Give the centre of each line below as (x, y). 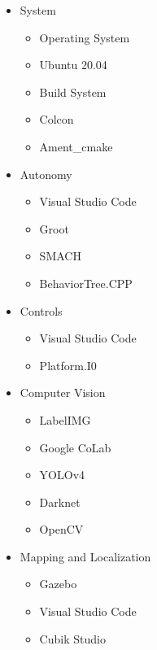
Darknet (60, 502)
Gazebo (58, 584)
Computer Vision (63, 393)
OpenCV (61, 529)
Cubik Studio (72, 638)
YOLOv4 (62, 475)
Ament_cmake (76, 146)
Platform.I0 (68, 365)
